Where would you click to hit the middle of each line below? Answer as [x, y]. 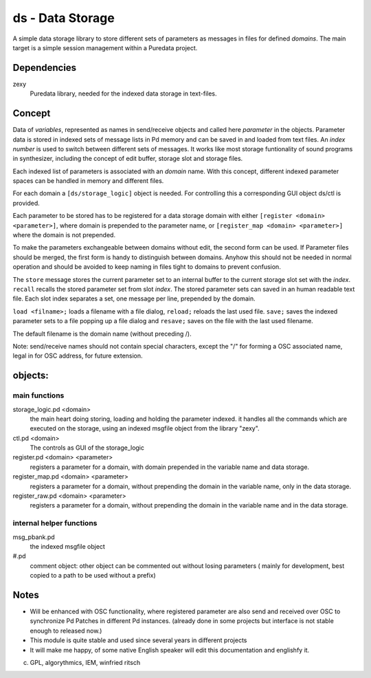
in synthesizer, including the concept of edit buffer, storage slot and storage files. [128, 159]
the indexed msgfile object [68, 546]
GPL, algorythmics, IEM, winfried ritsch [85, 662]
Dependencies [45, 68]
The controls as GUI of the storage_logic [87, 448]
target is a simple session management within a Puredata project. [105, 47]
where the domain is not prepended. [64, 235]
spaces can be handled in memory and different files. [88, 181]
